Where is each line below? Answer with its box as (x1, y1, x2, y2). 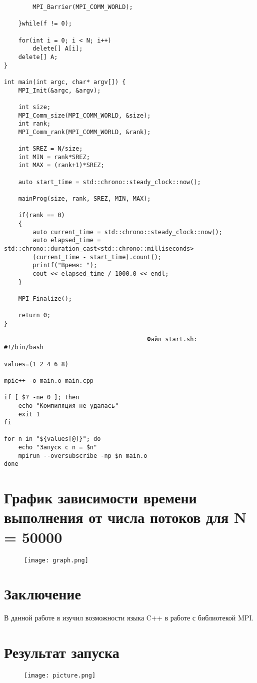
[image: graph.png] (24, 556, 88, 564)
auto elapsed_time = (32, 237, 101, 244)
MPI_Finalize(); (18, 295, 72, 302)
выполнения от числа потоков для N (4, 507, 247, 527)
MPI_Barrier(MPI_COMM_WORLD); (32, 4, 133, 11)
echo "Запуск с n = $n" (18, 444, 97, 451)
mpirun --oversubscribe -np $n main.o (18, 452, 147, 459)
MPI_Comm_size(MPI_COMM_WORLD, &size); (18, 112, 151, 119)
